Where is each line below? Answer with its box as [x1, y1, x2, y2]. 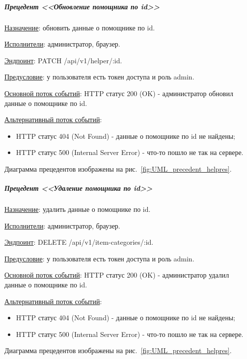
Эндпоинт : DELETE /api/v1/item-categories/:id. [4, 237, 154, 247]
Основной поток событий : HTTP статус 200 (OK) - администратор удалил [4, 270, 229, 280]
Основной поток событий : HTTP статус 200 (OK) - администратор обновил [4, 88, 233, 98]
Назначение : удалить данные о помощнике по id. [4, 204, 151, 214]
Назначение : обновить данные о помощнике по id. [4, 22, 155, 32]
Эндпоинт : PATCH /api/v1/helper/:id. [4, 55, 122, 65]
